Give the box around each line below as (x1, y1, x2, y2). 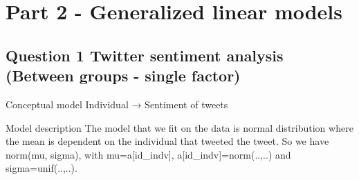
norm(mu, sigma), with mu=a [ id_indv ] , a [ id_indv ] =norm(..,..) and (6, 147, 291, 161)
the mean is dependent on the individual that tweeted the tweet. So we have (6, 134, 329, 148)
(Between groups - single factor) (6, 65, 241, 86)
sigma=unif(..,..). (6, 161, 77, 175)
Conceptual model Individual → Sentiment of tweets (6, 97, 228, 111)
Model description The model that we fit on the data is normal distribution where (6, 120, 353, 134)
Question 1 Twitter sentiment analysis (6, 44, 284, 66)
